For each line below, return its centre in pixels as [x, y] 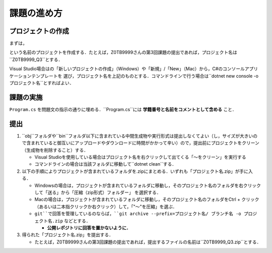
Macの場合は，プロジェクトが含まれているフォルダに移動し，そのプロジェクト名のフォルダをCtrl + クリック [147, 199]
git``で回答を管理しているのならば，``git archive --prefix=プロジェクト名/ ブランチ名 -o [138, 214]
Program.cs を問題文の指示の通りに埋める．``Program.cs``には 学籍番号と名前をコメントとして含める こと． [123, 109]
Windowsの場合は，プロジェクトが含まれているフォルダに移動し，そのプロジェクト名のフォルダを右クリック [148, 185]
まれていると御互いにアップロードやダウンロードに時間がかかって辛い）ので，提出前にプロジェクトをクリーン [145, 143]
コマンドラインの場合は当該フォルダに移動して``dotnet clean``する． [105, 164]
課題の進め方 [36, 13]
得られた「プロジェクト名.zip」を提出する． [67, 235]
